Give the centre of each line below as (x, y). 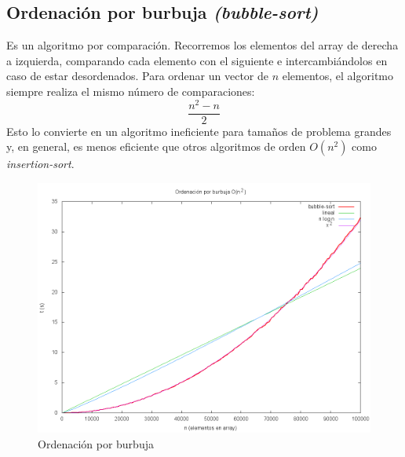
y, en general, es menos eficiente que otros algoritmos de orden (156, 146)
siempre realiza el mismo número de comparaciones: (131, 91)
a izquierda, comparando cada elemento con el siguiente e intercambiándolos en (197, 60)
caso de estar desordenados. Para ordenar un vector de (137, 76)
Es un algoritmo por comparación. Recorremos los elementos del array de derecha (202, 45)
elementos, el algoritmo (337, 76)
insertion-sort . (40, 164)
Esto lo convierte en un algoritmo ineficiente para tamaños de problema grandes (199, 131)
